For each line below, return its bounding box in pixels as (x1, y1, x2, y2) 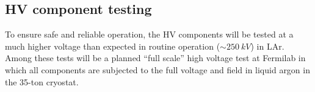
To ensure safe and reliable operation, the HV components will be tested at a (5, 28, 294, 41)
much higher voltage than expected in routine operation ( (5, 39, 220, 52)
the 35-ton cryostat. (5, 75, 79, 88)
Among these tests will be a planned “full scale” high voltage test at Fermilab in (5, 51, 306, 64)
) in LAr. (250, 39, 284, 52)
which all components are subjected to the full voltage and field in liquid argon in (5, 63, 310, 76)
